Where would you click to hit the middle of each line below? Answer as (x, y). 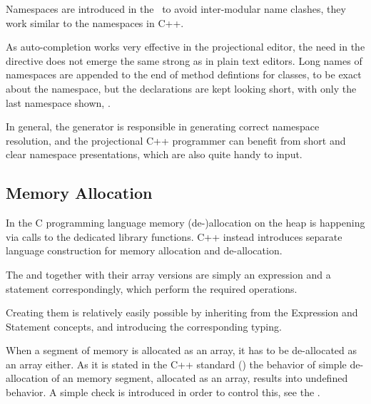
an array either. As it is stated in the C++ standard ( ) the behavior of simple (176, 364)
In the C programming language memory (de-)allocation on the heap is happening (185, 223)
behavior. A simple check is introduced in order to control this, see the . (163, 392)
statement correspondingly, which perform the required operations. (152, 288)
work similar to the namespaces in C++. (95, 22)
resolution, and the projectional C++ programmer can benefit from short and (176, 140)
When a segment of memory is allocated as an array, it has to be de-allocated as (182, 350)
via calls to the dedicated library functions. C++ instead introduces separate (174, 236)
